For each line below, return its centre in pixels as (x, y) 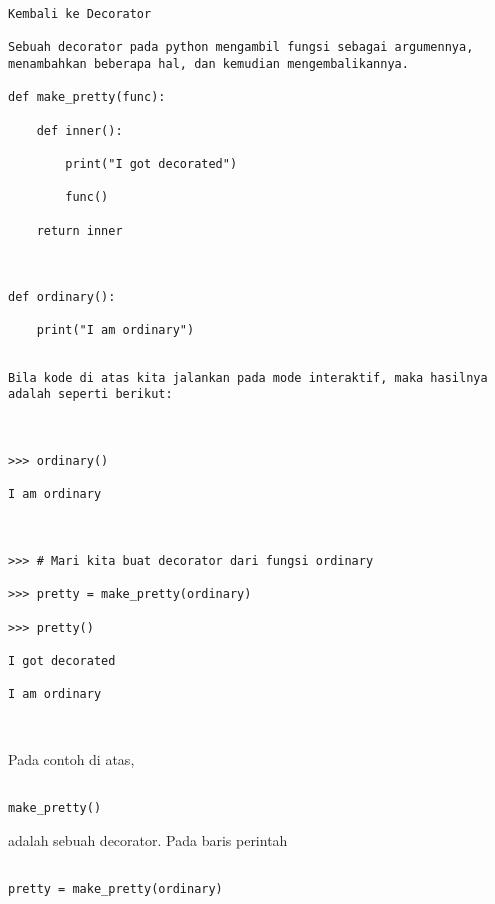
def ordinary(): (62, 297)
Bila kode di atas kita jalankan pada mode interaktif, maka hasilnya (248, 377)
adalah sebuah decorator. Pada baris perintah (148, 840)
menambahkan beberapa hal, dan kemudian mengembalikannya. (208, 63)
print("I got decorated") (151, 163)
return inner (79, 230)
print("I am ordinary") (115, 330)
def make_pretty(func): (87, 97)
